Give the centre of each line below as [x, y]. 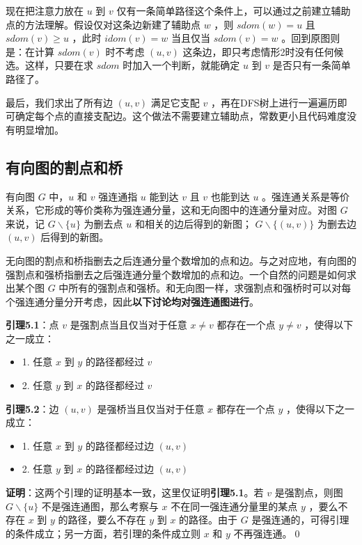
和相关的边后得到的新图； [193, 223]
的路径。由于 [208, 520]
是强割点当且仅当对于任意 [128, 325]
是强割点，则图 [309, 492]
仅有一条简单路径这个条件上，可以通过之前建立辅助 [234, 10]
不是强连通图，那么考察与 [100, 506]
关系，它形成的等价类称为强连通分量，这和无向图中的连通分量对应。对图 [171, 210]
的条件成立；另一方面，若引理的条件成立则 [103, 533]
